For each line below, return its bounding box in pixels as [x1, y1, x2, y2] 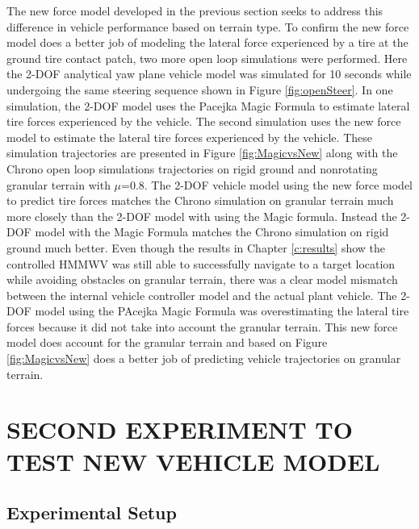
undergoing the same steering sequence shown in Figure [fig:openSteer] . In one [6, 81, 393, 98]
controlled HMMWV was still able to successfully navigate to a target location [6, 255, 396, 272]
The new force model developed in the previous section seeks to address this [6, 2, 383, 19]
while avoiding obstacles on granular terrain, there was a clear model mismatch [6, 271, 398, 288]
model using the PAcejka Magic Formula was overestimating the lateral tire [35, 302, 409, 319]
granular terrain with [6, 176, 111, 193]
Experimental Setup [6, 500, 177, 525]
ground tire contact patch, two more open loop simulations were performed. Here [6, 49, 408, 66]
